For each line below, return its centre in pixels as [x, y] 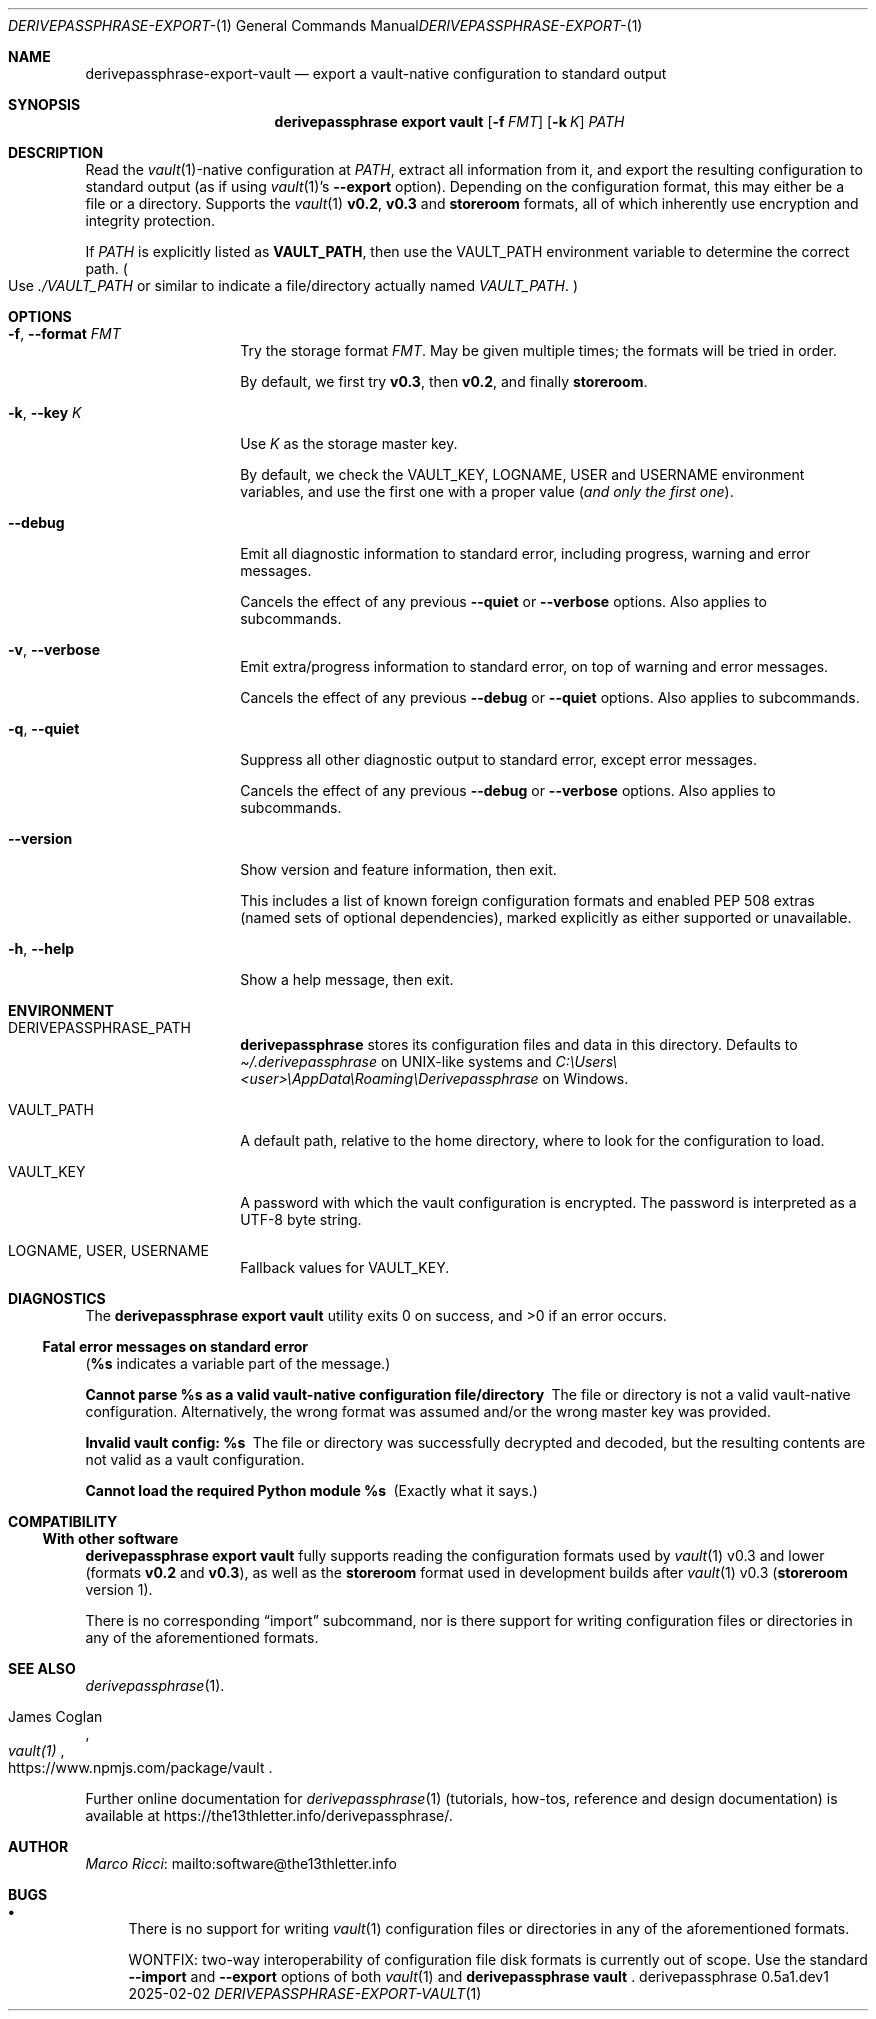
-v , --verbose [54, 649]
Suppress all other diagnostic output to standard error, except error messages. [499, 759]
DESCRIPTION [56, 152]
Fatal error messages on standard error [175, 1346]
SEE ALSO [42, 1668]
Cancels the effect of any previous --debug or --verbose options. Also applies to [508, 790]
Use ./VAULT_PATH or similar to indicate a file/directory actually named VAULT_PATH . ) [293, 285]
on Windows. [585, 1078]
